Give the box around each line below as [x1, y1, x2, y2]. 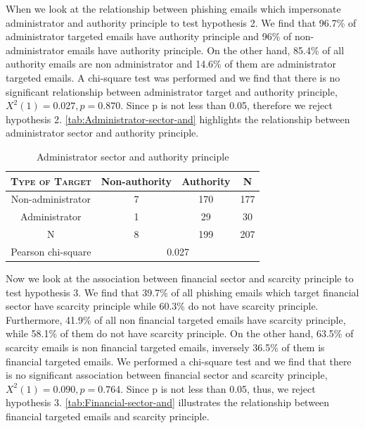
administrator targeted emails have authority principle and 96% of [6, 29, 292, 44]
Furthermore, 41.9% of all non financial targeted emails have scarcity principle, [6, 312, 346, 327]
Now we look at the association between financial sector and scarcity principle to [6, 271, 354, 285]
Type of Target [11, 173, 91, 188]
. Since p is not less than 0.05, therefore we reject [120, 98, 333, 113]
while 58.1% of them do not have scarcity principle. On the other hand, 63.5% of [6, 326, 354, 341]
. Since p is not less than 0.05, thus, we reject [120, 381, 316, 396]
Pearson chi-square [11, 244, 91, 258]
